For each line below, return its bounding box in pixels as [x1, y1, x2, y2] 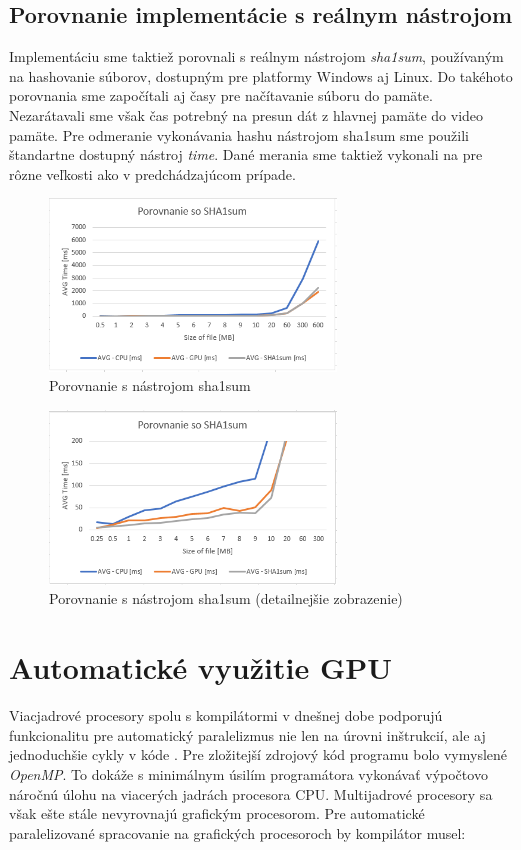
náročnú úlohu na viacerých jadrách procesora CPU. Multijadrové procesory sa [9, 783, 493, 804]
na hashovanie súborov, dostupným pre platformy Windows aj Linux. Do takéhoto [9, 65, 513, 86]
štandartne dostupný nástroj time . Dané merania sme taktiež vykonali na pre [9, 144, 483, 165]
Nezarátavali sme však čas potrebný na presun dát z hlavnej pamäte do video [9, 104, 484, 125]
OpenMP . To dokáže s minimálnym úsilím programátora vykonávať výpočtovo [9, 763, 488, 784]
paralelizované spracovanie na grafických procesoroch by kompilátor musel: [9, 822, 466, 843]
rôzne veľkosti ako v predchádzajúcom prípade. [9, 163, 296, 184]
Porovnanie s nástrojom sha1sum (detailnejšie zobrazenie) [49, 588, 403, 609]
